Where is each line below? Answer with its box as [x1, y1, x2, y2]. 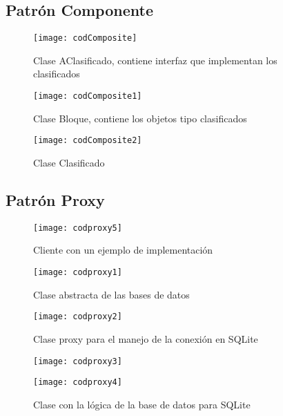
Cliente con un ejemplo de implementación [33, 243, 213, 257]
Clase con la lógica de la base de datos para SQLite [33, 397, 251, 411]
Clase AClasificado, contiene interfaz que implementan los [33, 53, 277, 67]
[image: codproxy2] [33, 312, 122, 322]
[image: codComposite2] [33, 135, 142, 146]
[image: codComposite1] [33, 91, 142, 102]
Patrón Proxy [6, 189, 105, 210]
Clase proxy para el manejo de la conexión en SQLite [33, 331, 258, 346]
